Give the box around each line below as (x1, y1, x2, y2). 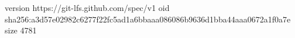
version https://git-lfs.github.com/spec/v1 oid (5, 2, 170, 13)
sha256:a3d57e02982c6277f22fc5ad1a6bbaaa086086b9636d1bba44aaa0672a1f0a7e (5, 13, 291, 25)
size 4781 (5, 24, 37, 36)
